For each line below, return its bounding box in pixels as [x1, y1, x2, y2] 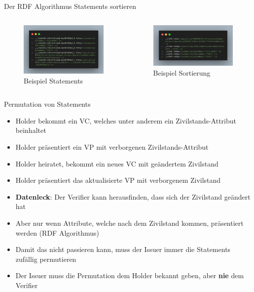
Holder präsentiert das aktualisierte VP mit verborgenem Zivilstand [15, 175, 221, 185]
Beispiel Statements [24, 75, 83, 85]
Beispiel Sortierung [153, 67, 211, 78]
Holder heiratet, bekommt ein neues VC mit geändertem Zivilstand [15, 158, 218, 168]
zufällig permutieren [15, 253, 76, 264]
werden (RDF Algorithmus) [15, 227, 99, 238]
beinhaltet [15, 125, 46, 135]
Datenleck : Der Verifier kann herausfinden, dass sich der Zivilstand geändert [15, 191, 251, 202]
